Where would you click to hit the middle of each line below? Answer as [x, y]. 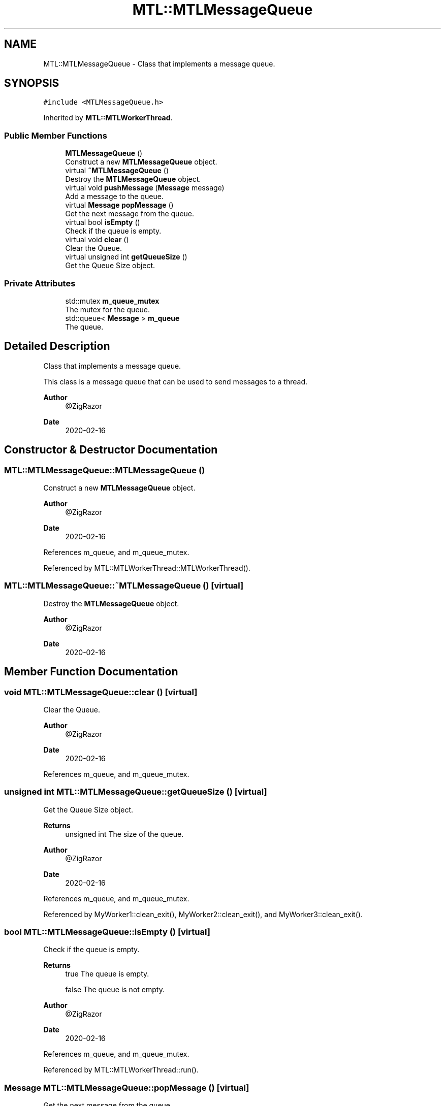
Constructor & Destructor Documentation [111, 450]
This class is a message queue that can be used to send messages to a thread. [175, 381]
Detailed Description [57, 346]
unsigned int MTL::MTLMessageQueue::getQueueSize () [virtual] [136, 792]
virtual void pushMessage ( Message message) [145, 188]
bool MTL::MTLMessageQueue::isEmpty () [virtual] [107, 932]
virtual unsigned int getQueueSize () [126, 257]
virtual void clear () [97, 240]
